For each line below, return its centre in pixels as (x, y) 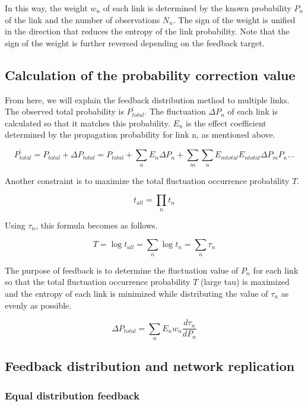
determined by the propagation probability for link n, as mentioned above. (140, 134)
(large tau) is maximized (245, 282)
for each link (276, 270)
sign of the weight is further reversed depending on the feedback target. (135, 42)
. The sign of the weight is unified (234, 19)
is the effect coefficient (226, 123)
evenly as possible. (38, 305)
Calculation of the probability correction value (150, 74)
